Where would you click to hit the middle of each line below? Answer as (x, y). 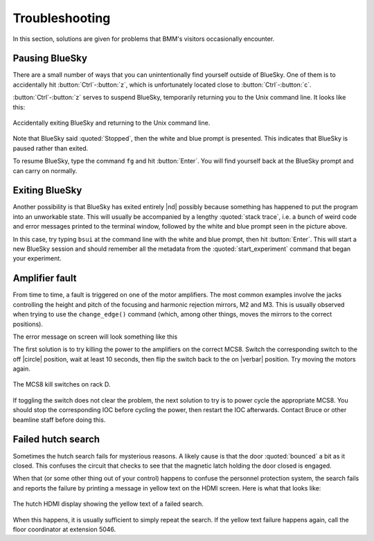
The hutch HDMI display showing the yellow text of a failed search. (108, 504)
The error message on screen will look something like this (95, 337)
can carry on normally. (45, 170)
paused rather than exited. (51, 148)
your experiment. (37, 258)
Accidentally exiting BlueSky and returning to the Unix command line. (112, 123)
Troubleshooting (62, 18)
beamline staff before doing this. (59, 420)
